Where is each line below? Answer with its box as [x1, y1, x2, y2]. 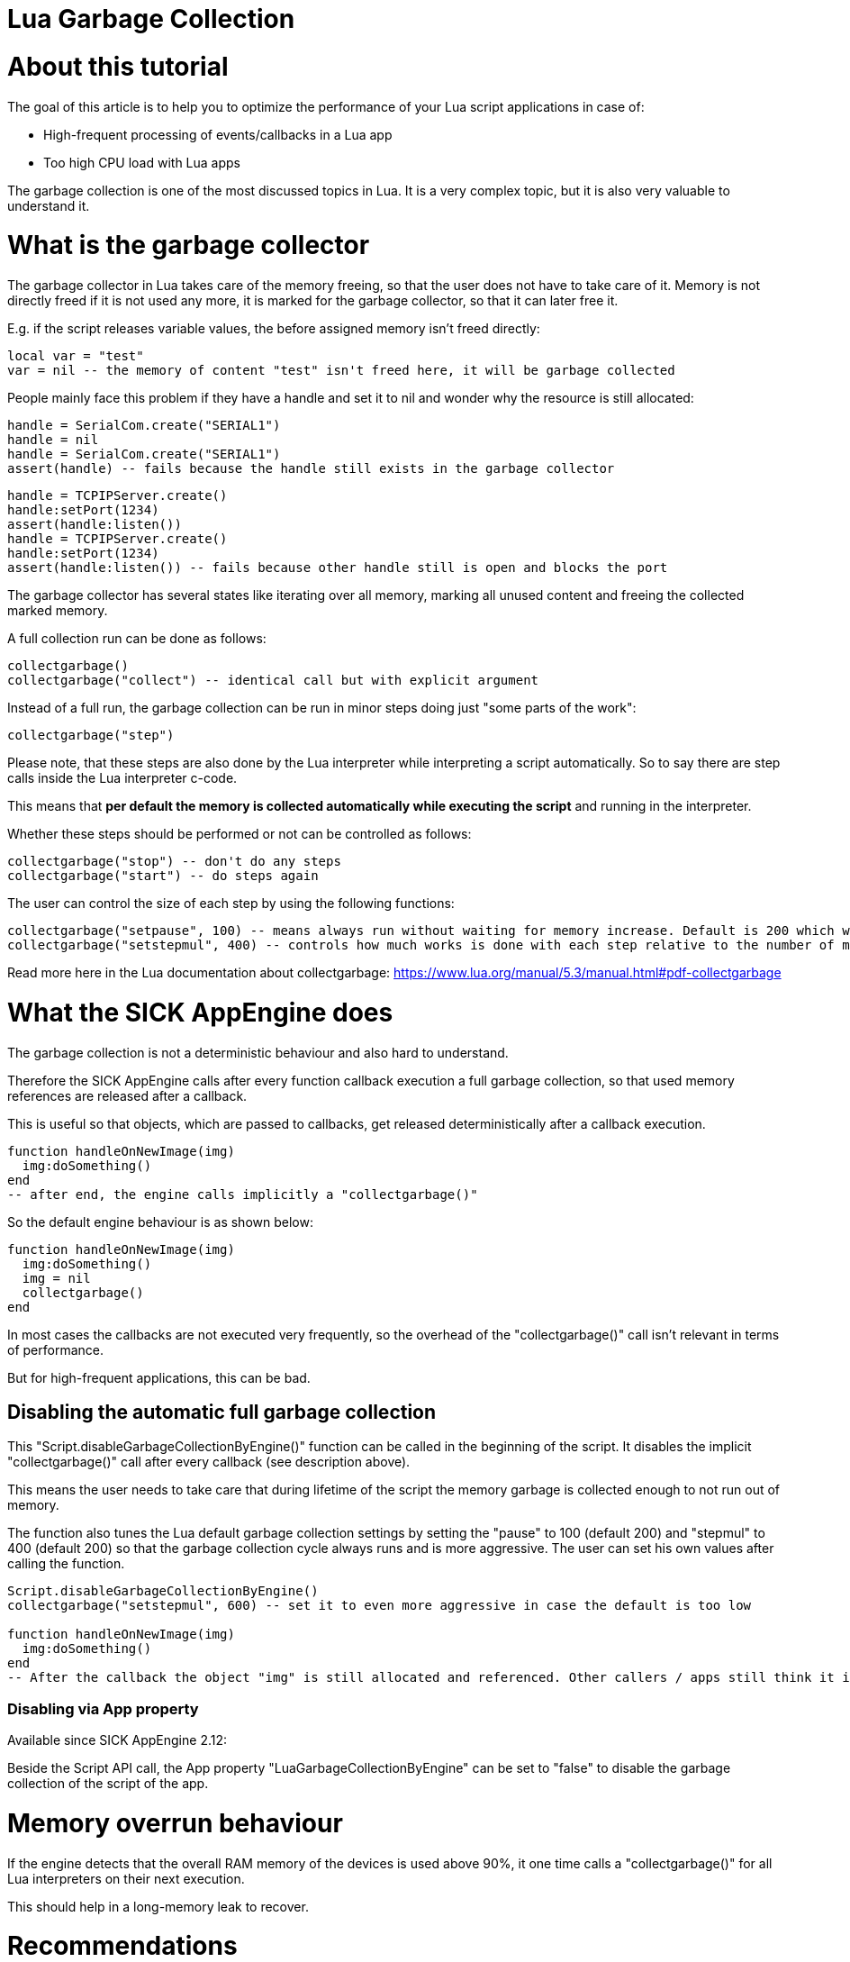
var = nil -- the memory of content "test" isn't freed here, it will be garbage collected [7, 363, 675, 377]
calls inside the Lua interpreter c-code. [7, 770, 238, 786]
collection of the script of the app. [7, 1776, 209, 1792]
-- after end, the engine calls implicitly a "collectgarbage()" [7, 1186, 478, 1202]
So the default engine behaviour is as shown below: [7, 1213, 313, 1230]
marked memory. [7, 603, 108, 618]
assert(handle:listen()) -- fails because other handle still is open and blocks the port [7, 560, 668, 575]
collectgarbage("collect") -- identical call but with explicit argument [7, 673, 539, 687]
